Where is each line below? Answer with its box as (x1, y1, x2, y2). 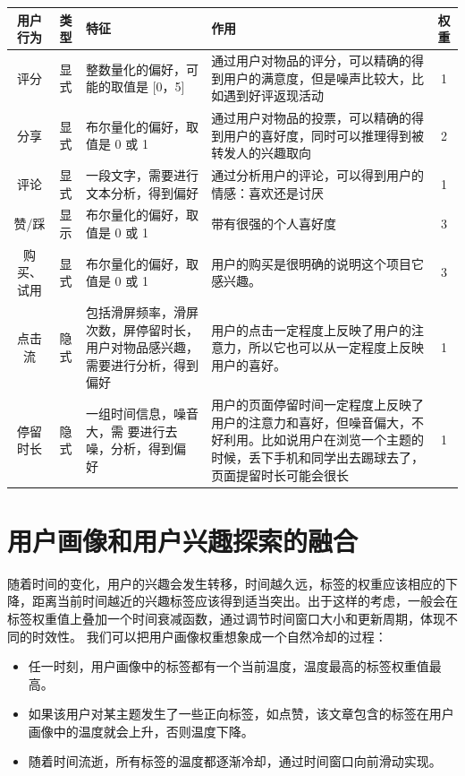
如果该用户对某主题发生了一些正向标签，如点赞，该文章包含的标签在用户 (28, 704, 454, 723)
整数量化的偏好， (85, 59, 186, 78)
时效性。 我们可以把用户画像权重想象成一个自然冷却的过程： (31, 626, 387, 645)
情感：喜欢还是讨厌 (211, 183, 325, 202)
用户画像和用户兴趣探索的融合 (7, 522, 359, 558)
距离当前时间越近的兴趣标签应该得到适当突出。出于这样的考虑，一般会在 (31, 591, 458, 610)
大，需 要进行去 (85, 421, 178, 440)
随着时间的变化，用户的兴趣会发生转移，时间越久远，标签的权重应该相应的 (7, 573, 445, 592)
